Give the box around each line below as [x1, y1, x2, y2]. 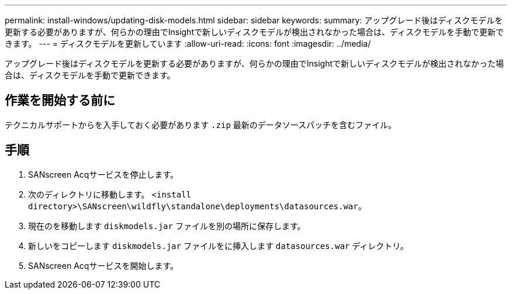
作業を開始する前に [5, 93, 115, 108]
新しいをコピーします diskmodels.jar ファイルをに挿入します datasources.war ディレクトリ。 [28, 240, 409, 251]
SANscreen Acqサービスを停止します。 [28, 169, 178, 179]
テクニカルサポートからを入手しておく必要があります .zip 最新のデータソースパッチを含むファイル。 [5, 119, 397, 130]
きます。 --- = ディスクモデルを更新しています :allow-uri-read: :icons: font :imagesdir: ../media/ [5, 39, 371, 49]
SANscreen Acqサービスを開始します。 [28, 260, 178, 271]
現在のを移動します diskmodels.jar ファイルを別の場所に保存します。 [28, 220, 306, 231]
